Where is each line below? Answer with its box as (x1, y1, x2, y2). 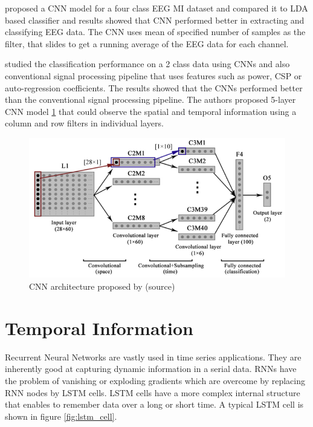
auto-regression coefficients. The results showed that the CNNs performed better (5, 81, 303, 94)
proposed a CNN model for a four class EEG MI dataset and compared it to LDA (5, 2, 308, 14)
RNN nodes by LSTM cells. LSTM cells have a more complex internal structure (5, 386, 300, 399)
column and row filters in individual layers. (5, 117, 164, 129)
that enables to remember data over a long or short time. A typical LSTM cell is (5, 398, 304, 411)
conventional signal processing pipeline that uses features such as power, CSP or (5, 69, 302, 82)
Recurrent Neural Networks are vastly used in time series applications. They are (5, 350, 302, 363)
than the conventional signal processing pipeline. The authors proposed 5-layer (5, 93, 296, 106)
